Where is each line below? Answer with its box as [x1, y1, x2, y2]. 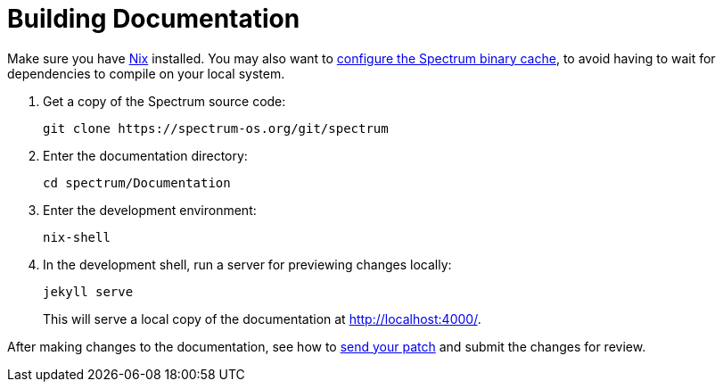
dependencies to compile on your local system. [7, 65, 285, 81]
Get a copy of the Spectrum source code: [43, 93, 286, 109]
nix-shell [43, 229, 111, 244]
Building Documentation [7, 4, 300, 34]
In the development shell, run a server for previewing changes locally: [43, 256, 452, 272]
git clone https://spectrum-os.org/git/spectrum [43, 120, 389, 136]
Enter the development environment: [43, 202, 257, 218]
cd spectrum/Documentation [43, 175, 231, 190]
